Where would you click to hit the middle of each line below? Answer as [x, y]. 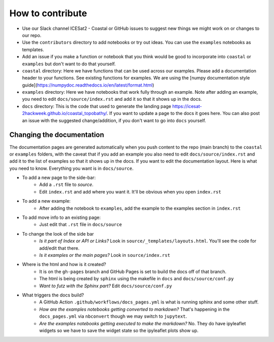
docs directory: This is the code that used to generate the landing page [97, 106]
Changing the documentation [57, 135]
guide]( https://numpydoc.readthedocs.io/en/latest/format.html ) [88, 85]
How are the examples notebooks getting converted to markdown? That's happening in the [134, 309]
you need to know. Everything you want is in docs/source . [72, 168]
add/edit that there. [59, 248]
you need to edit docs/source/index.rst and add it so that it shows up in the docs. [112, 99]
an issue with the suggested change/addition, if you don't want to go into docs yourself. [114, 120]
